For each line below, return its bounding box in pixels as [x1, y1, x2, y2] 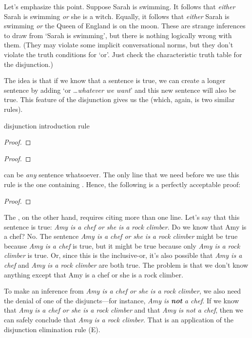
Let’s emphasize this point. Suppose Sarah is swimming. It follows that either [4, 1, 235, 11]
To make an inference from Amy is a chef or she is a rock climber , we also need [4, 286, 241, 296]
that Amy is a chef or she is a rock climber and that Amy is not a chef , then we [4, 305, 243, 315]
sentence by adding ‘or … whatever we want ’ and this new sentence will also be [4, 84, 236, 95]
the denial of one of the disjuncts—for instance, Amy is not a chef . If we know [4, 295, 239, 305]
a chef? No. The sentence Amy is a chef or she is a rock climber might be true [4, 231, 238, 241]
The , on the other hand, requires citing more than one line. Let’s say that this [4, 212, 240, 222]
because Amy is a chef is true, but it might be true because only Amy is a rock [4, 240, 240, 251]
